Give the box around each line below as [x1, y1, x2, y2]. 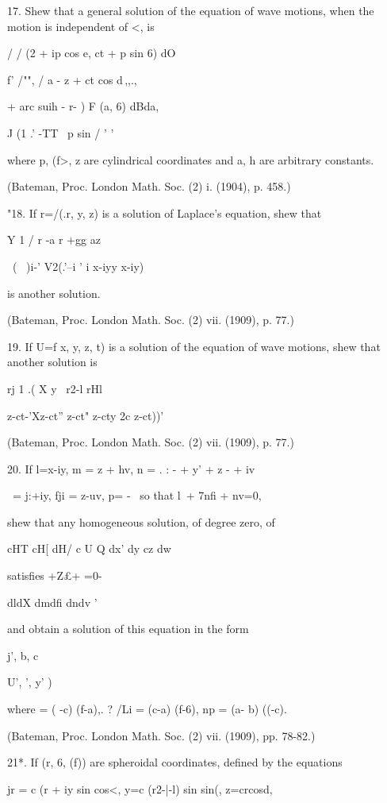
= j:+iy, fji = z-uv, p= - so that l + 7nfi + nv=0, [12, 487, 262, 504]
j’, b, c [7, 647, 39, 663]
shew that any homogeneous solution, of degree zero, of [7, 513, 275, 530]
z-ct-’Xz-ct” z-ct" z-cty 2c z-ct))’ [7, 407, 164, 423]
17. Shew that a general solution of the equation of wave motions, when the [7, 2, 374, 18]
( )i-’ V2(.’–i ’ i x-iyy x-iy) [12, 257, 144, 274]
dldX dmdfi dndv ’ [7, 593, 98, 610]
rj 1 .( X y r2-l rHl [7, 380, 102, 396]
